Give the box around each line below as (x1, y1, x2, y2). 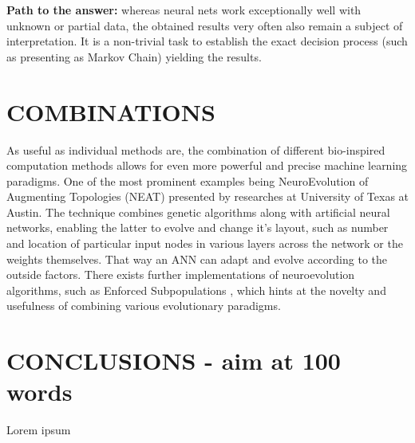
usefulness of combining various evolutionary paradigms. (6, 297, 281, 314)
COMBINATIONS (6, 95, 215, 127)
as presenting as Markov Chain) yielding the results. (6, 48, 262, 65)
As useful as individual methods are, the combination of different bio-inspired (6, 141, 385, 158)
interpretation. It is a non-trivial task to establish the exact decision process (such (6, 33, 408, 49)
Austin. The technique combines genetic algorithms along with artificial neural (6, 203, 390, 220)
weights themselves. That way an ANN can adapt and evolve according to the (6, 250, 387, 267)
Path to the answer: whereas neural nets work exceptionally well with (6, 2, 362, 18)
